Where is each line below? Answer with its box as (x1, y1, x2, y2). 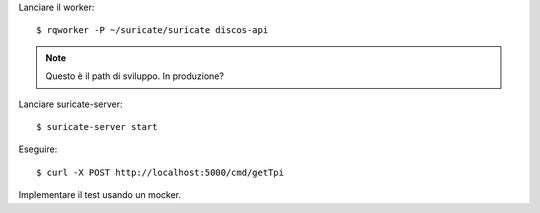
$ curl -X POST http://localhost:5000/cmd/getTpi (36, 166, 285, 178)
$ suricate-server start (36, 121, 158, 132)
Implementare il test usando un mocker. (18, 189, 182, 201)
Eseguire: (18, 143, 58, 155)
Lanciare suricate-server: (18, 98, 124, 110)
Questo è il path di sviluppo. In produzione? (45, 70, 225, 82)
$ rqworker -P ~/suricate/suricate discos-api (36, 25, 269, 36)
